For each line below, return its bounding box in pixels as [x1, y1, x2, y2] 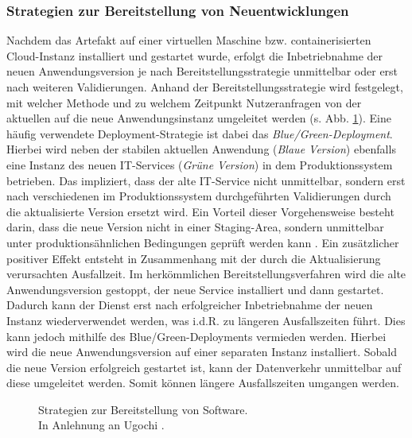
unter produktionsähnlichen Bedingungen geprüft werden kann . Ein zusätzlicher [6, 234, 399, 250]
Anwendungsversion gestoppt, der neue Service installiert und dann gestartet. [6, 281, 384, 297]
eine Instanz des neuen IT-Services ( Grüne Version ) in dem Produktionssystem [6, 156, 393, 172]
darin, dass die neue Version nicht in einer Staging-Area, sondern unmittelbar [6, 219, 384, 235]
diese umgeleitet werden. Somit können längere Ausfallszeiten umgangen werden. [6, 374, 399, 391]
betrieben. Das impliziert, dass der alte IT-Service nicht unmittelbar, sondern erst [6, 172, 406, 188]
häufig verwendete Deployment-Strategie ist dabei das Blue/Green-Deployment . [6, 125, 393, 141]
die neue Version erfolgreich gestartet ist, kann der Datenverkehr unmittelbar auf [6, 359, 402, 375]
